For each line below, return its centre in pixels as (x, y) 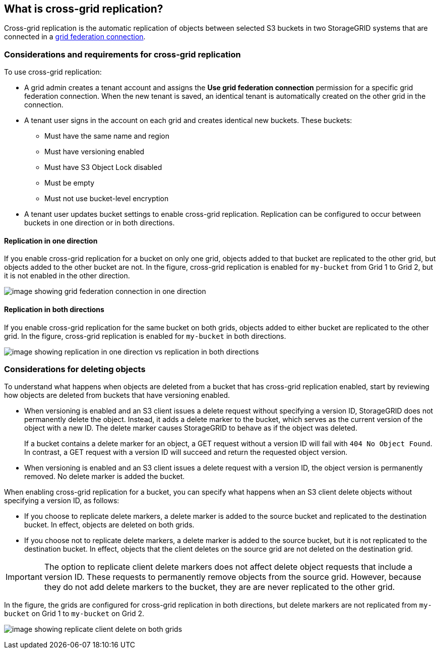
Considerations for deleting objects (75, 369)
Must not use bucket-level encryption (107, 199)
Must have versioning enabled (95, 152)
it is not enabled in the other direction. (67, 276)
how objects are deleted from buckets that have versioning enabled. (117, 395)
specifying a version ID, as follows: (62, 501)
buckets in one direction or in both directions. (100, 223)
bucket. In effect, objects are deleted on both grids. (109, 525)
